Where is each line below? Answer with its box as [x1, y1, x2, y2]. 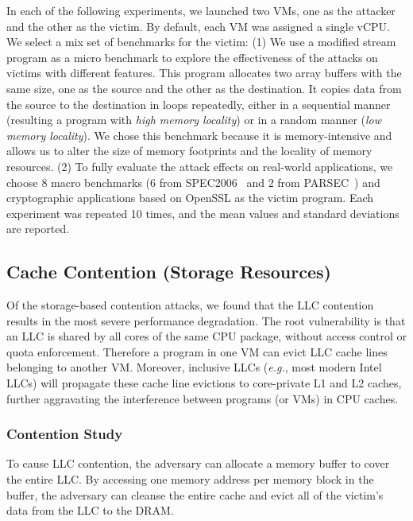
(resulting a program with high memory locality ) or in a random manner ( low [6, 111, 382, 128]
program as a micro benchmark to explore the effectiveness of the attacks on [6, 49, 378, 65]
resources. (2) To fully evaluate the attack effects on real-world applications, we [6, 157, 393, 174]
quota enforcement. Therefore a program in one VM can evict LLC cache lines [6, 343, 388, 360]
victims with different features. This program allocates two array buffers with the [6, 64, 402, 81]
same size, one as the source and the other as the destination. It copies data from [6, 80, 402, 96]
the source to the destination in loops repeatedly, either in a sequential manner [6, 95, 391, 112]
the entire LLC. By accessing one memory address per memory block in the [6, 471, 374, 488]
